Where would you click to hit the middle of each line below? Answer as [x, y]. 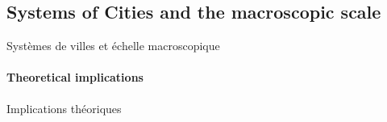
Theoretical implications [75, 77]
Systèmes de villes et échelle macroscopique [113, 46]
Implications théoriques [64, 108]
